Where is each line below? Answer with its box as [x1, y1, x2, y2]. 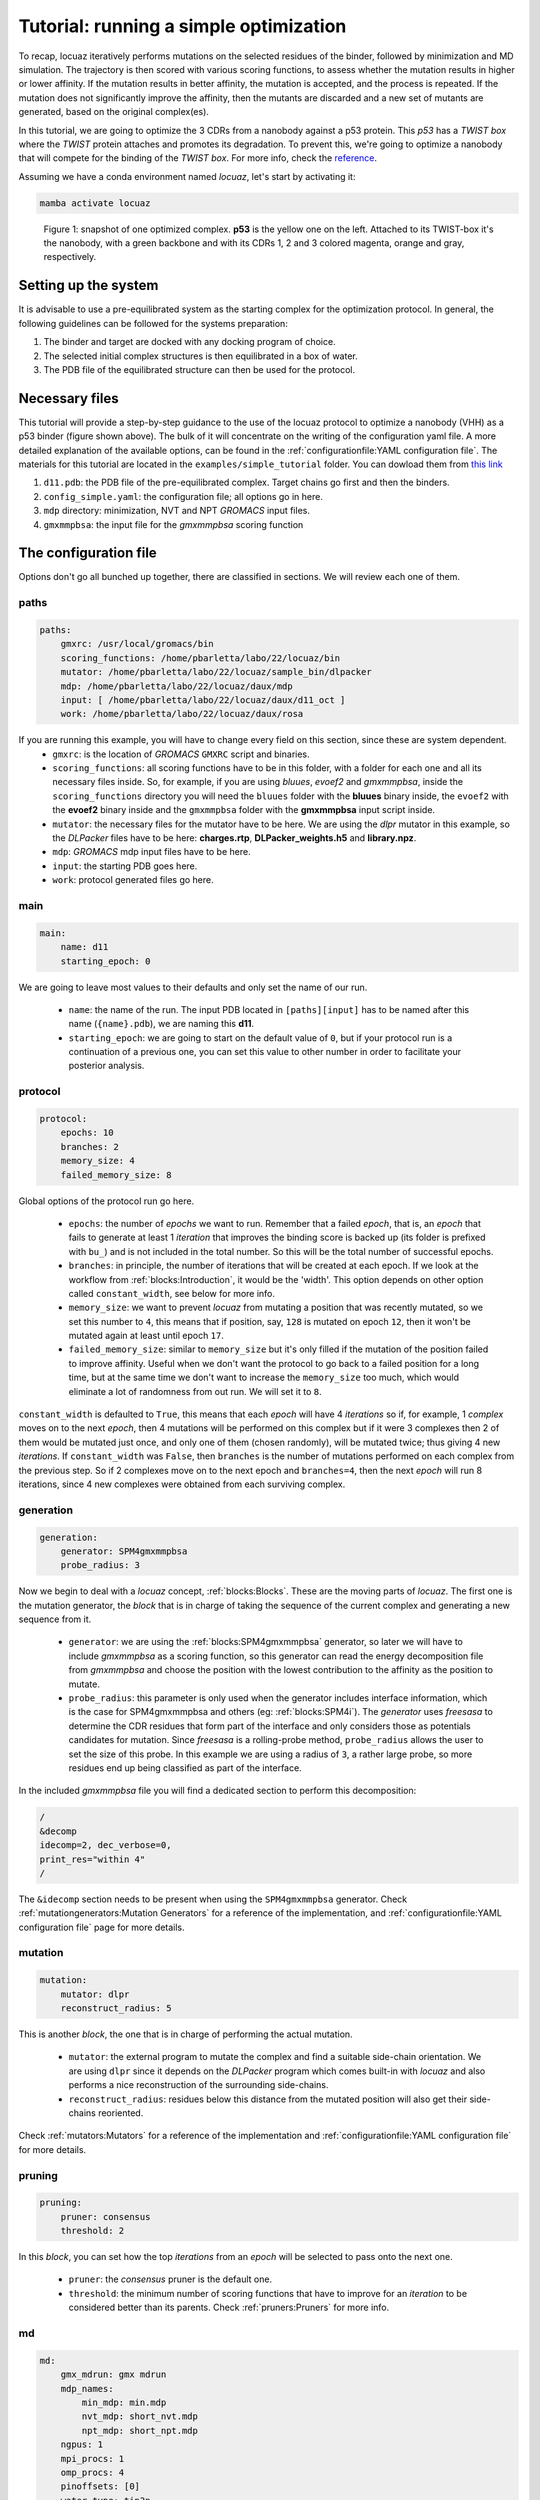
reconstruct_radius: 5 [60, 2003, 172, 2014]
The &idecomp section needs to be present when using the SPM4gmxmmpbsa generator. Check [18, 1893, 408, 1905]
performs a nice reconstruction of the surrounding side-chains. [68, 2079, 329, 2091]
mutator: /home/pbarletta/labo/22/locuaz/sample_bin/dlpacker [60, 666, 372, 678]
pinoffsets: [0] [60, 2481, 140, 2492]
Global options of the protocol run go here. [18, 1195, 195, 1207]
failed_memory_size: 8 [60, 1169, 172, 1180]
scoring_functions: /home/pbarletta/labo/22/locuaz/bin [60, 652, 341, 664]
